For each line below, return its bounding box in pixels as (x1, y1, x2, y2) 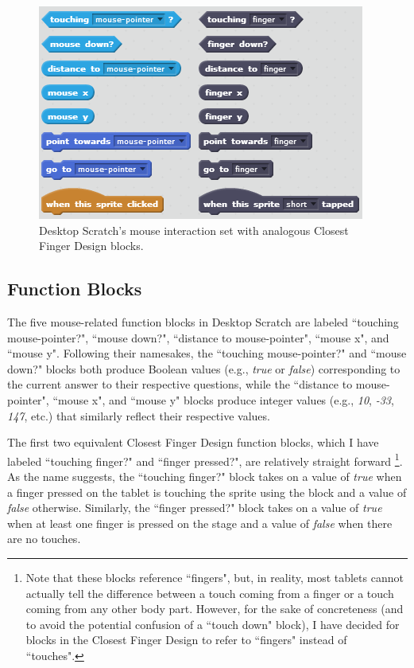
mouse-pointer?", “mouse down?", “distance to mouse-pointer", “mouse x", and (7, 329, 389, 346)
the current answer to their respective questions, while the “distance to (7, 376, 353, 393)
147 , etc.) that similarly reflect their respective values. (7, 407, 270, 424)
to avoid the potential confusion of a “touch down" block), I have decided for (25, 615, 400, 632)
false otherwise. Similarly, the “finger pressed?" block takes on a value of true (7, 499, 382, 516)
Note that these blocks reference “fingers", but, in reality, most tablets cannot (25, 568, 404, 585)
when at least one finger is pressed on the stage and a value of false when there (7, 514, 393, 531)
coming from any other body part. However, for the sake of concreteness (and (25, 600, 404, 617)
